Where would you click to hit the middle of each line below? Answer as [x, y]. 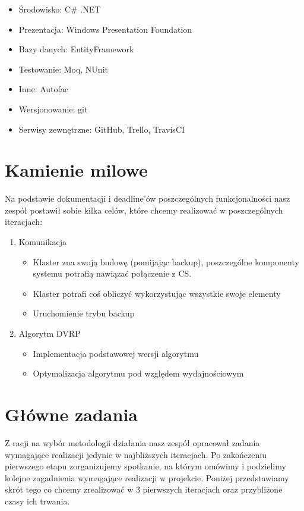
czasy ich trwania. [37, 501]
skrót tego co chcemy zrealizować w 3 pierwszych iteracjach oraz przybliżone [144, 489]
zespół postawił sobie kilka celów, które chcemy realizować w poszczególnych [144, 210]
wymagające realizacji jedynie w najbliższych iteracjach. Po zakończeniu [136, 454]
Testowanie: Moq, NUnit [63, 69]
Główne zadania [71, 414]
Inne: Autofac [44, 89]
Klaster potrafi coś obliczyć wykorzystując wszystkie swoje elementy [157, 293]
